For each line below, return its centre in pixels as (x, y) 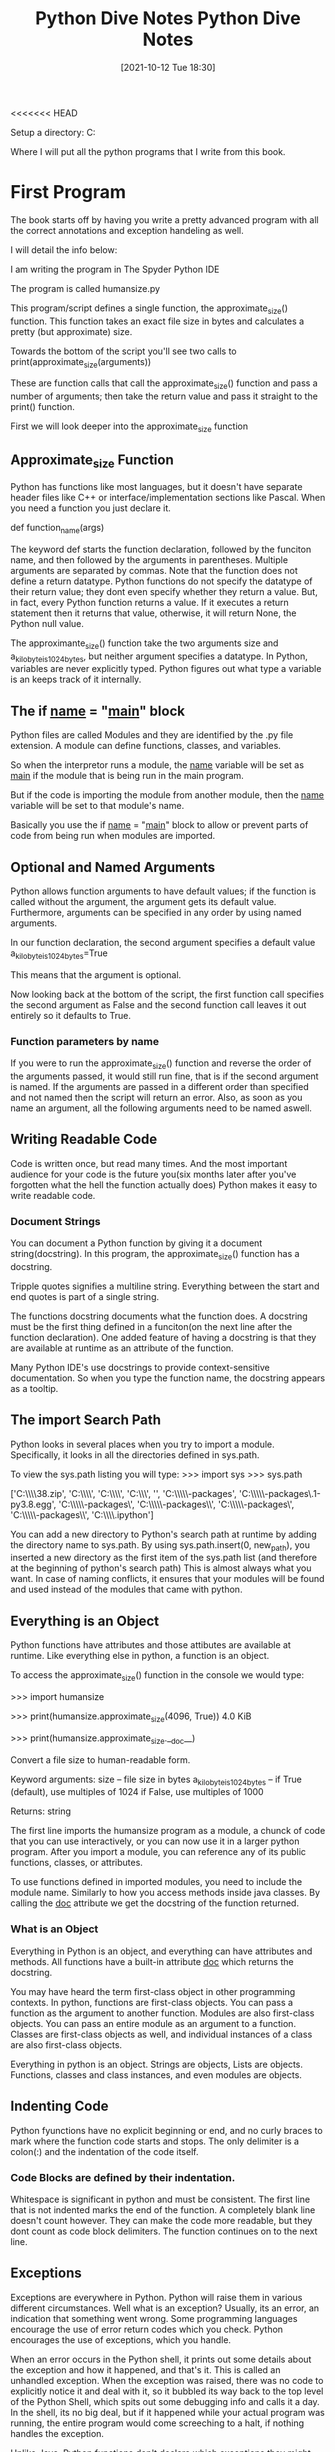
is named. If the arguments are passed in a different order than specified (159, 1086)
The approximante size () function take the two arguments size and (144, 644)
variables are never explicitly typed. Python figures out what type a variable (166, 669)
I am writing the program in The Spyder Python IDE (115, 269)
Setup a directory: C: (53, 132)
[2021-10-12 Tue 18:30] (168, 67)
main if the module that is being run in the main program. (127, 776)
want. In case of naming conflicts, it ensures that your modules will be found (167, 1579)
